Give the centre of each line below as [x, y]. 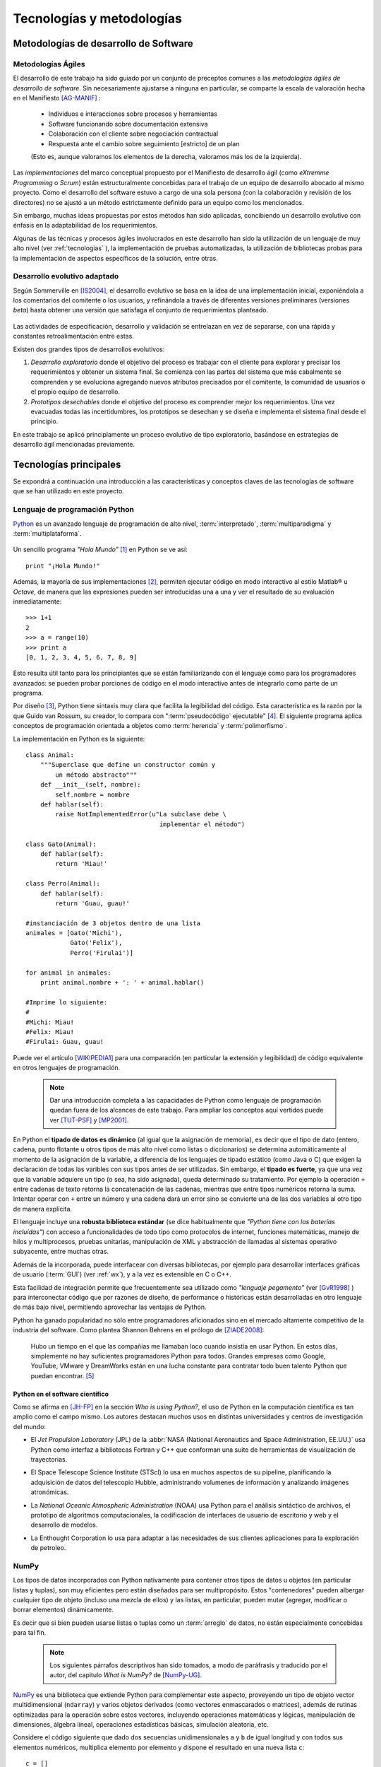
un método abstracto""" [96, 775]
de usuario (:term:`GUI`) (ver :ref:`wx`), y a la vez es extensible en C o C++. [122, 1274]
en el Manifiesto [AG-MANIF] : [57, 98]
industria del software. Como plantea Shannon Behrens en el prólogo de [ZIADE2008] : [139, 1330]
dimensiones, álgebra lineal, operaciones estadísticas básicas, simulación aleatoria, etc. [141, 1724]
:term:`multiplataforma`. [47, 533]
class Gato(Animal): [61, 844]
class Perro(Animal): [63, 884]
